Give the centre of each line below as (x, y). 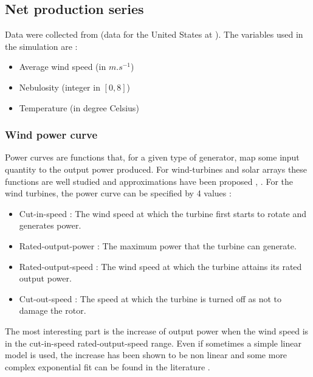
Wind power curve (51, 135)
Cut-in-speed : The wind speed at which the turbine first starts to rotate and (163, 213)
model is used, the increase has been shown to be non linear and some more (146, 355)
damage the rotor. (53, 310)
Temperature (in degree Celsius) (79, 107)
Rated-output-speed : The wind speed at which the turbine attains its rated (160, 266)
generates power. (50, 225)
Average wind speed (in (63, 67)
